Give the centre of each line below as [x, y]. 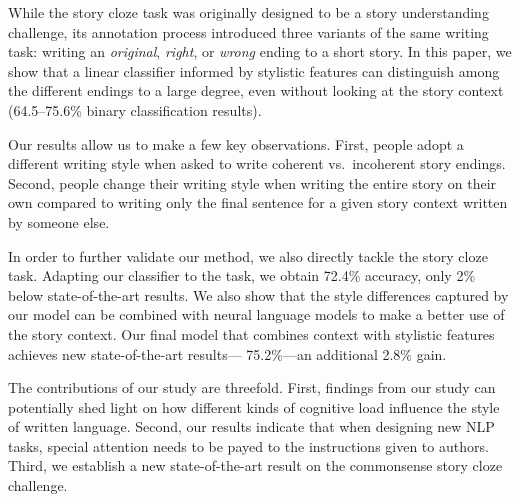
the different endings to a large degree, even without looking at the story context [256, 90]
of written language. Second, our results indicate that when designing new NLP [251, 426]
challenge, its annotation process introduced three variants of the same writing [248, 31]
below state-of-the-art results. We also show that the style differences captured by [258, 294]
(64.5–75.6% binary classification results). [135, 109]
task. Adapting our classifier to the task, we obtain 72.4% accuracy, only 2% [242, 275]
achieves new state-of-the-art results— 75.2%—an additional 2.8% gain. [227, 353]
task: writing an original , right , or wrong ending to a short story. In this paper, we [260, 51]
